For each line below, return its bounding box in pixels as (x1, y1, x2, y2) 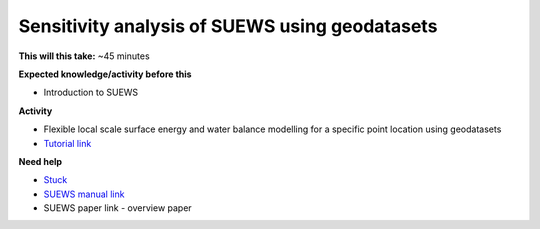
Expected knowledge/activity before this (18, 68, 192, 80)
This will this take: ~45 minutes (18, 50, 150, 62)
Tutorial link (43, 137, 92, 149)
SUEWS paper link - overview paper (43, 202, 192, 214)
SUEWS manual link (43, 188, 125, 200)
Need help (18, 155, 63, 167)
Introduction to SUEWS (43, 86, 139, 99)
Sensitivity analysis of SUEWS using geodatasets (18, 15, 438, 37)
